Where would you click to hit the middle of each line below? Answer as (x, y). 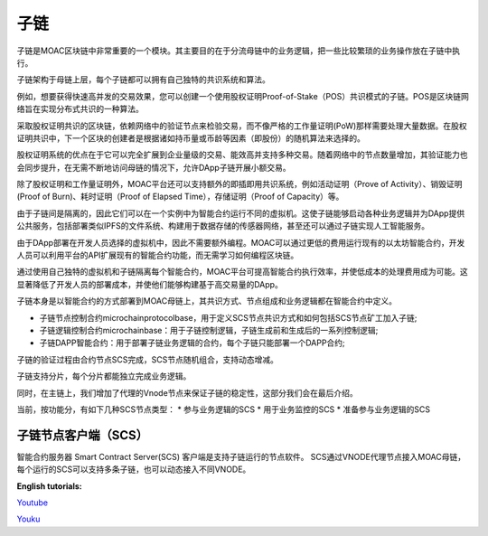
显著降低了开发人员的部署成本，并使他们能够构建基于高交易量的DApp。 (150, 284)
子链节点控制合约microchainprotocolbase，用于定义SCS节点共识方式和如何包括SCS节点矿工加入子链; (228, 317)
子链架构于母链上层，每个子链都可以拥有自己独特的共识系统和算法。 (143, 80)
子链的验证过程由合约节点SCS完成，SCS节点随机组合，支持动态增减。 (148, 359)
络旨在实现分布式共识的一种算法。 (80, 109)
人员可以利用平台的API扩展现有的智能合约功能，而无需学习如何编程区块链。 (158, 255)
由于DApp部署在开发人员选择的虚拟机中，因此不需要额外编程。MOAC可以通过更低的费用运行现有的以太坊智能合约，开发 (241, 242)
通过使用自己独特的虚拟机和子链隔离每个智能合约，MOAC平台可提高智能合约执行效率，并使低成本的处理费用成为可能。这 (243, 272)
